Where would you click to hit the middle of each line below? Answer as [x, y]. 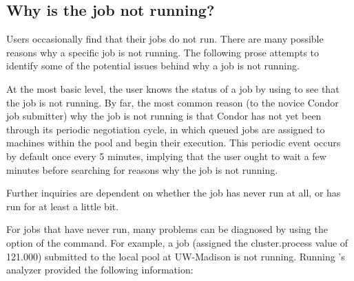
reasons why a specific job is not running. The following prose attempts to [163, 52]
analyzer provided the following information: [100, 270]
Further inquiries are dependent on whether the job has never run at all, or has [174, 193]
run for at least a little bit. [63, 206]
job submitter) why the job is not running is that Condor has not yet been [164, 116]
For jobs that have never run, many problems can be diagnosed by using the [167, 229]
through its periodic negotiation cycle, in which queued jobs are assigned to [166, 129]
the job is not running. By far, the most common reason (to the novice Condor [173, 102]
